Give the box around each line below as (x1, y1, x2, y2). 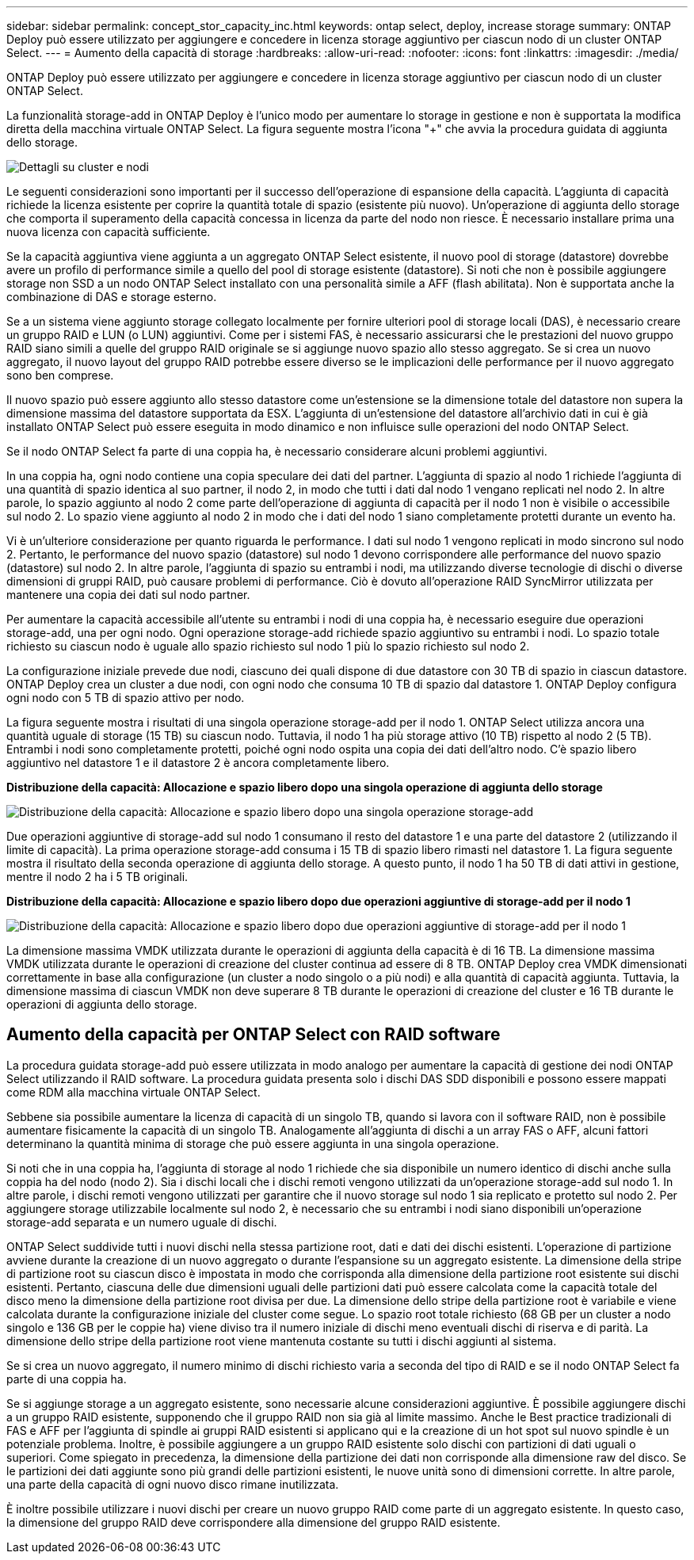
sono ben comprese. (6, 368, 114, 382)
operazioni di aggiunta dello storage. (6, 997, 197, 1011)
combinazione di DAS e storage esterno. (6, 290, 217, 303)
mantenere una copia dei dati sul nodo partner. (6, 588, 250, 601)
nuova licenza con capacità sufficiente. (6, 225, 211, 238)
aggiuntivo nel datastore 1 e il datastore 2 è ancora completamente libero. (6, 756, 390, 769)
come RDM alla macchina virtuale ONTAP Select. (6, 1085, 261, 1099)
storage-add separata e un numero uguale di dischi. (6, 1215, 277, 1229)
